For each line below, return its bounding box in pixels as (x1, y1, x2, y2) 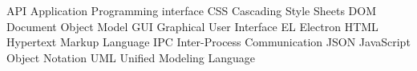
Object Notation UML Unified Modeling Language (6, 49, 256, 65)
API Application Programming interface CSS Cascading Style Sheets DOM (6, 2, 377, 18)
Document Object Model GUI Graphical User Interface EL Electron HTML (6, 18, 379, 34)
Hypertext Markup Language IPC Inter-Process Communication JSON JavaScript (6, 34, 411, 50)
